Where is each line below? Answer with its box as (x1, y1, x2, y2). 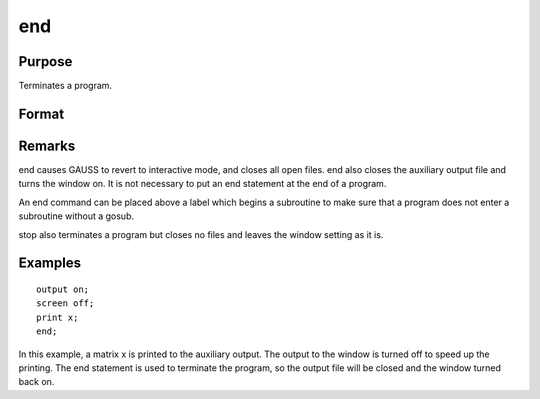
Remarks (18, 137, 76, 154)
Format (18, 105, 65, 122)
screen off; (36, 298, 95, 309)
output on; (36, 283, 90, 295)
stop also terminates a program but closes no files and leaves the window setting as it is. (18, 228, 384, 240)
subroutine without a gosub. (18, 210, 135, 222)
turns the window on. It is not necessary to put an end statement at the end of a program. (18, 178, 387, 190)
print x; (36, 311, 79, 323)
